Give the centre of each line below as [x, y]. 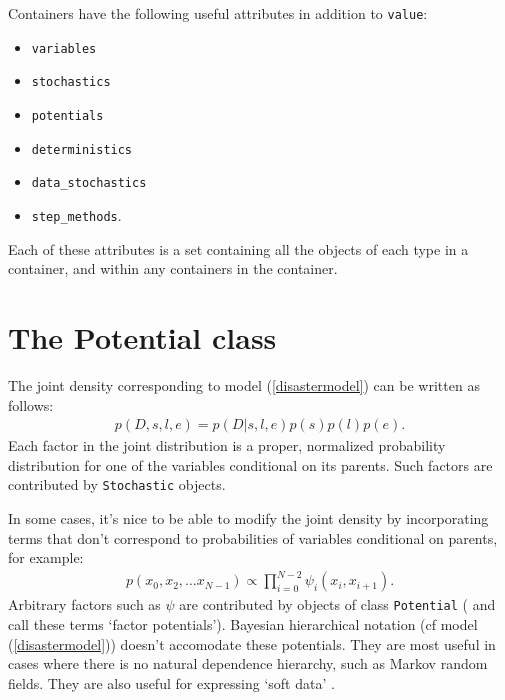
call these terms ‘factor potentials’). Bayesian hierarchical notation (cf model [243, 623]
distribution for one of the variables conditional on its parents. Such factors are [250, 464]
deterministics [82, 149]
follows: [31, 404]
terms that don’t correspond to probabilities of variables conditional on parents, [253, 537]
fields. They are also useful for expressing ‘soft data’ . [171, 682]
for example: [46, 557]
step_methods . [76, 214]
